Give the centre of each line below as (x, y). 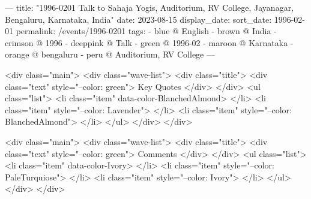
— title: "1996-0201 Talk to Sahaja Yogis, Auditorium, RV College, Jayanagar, (149, 7)
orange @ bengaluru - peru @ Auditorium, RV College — (110, 54)
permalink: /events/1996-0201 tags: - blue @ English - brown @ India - (146, 31)
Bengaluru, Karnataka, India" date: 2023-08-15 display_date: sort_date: (138, 19)
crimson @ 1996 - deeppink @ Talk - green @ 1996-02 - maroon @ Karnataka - (149, 42)
